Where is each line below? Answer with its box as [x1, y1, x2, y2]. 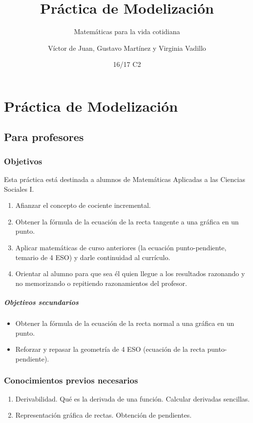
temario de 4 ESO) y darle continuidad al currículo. [15, 252, 170, 262]
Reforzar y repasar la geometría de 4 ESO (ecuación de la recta [15, 344, 205, 354]
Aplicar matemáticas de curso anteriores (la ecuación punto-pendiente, [15, 242, 227, 253]
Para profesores [4, 129, 84, 144]
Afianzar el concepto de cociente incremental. [15, 200, 151, 210]
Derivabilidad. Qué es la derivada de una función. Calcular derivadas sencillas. [15, 393, 250, 403]
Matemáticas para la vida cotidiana [74, 26, 180, 37]
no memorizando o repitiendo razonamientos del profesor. [15, 278, 187, 288]
